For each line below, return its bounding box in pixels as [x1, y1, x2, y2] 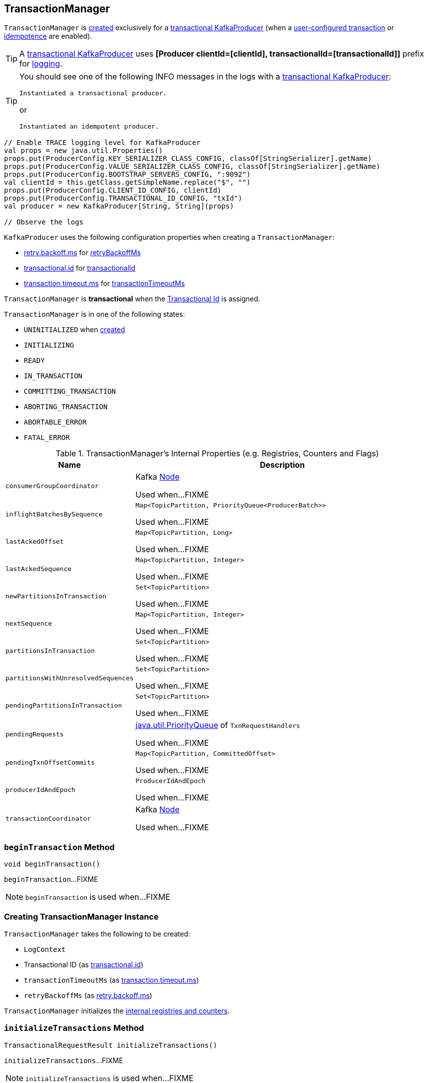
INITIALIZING [24, 341, 74, 350]
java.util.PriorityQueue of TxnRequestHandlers [135, 720, 301, 730]
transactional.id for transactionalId [24, 264, 135, 273]
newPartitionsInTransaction [5, 592, 107, 600]
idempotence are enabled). [4, 32, 92, 41]
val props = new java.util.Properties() [4, 146, 163, 155]
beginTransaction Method [4, 842, 115, 852]
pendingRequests [5, 730, 64, 738]
